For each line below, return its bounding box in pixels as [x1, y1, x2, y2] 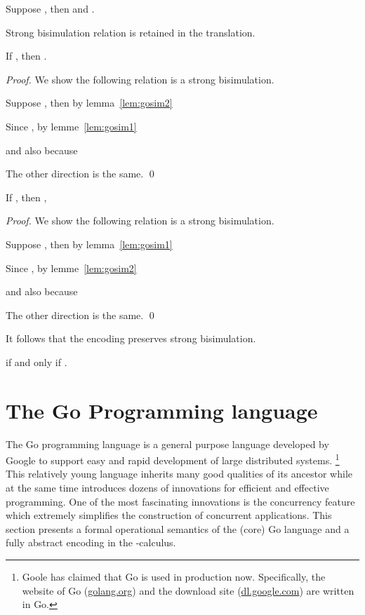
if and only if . [6, 354, 67, 369]
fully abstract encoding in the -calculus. [6, 535, 176, 550]
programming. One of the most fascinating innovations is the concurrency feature [6, 494, 355, 508]
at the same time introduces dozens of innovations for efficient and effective [6, 480, 329, 495]
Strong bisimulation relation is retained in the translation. [6, 25, 255, 39]
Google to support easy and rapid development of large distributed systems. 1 [6, 451, 340, 467]
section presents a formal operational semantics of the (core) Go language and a [6, 521, 350, 536]
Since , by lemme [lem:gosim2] [6, 260, 137, 275]
